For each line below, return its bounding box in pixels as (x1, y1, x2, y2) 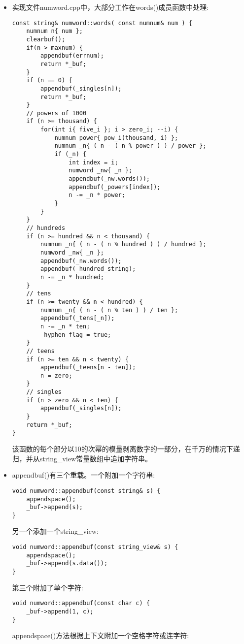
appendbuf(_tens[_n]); (40, 315, 115, 322)
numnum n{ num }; (26, 28, 83, 35)
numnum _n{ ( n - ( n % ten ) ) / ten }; (40, 306, 178, 314)
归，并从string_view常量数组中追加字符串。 (12, 453, 152, 463)
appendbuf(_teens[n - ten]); (40, 364, 136, 371)
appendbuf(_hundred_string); (40, 265, 136, 273)
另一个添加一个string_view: (12, 526, 99, 536)
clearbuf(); (26, 35, 66, 43)
